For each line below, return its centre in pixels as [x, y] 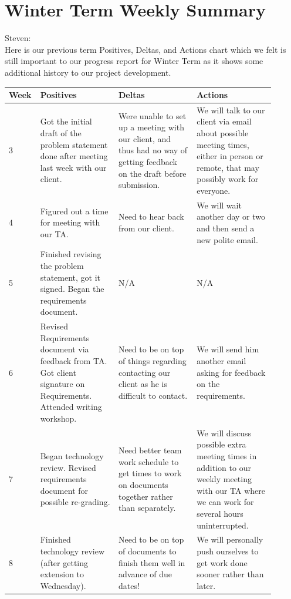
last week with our [73, 167]
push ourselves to [228, 551]
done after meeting [74, 156]
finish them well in [152, 562]
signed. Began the [72, 289]
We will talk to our [231, 110]
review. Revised [68, 467]
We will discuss [224, 433]
